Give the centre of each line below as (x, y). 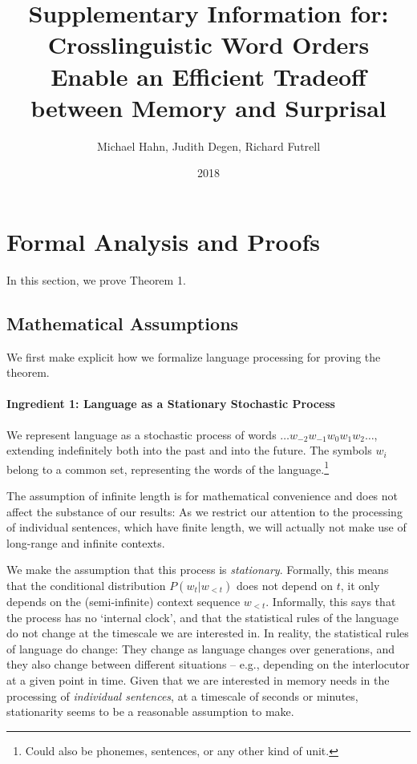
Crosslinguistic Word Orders (208, 44)
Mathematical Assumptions (123, 323)
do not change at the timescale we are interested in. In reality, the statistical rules (208, 633)
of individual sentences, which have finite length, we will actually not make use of (206, 527)
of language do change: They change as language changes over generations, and (201, 648)
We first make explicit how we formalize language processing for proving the (194, 356)
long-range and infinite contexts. (86, 542)
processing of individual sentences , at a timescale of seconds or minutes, (182, 695)
